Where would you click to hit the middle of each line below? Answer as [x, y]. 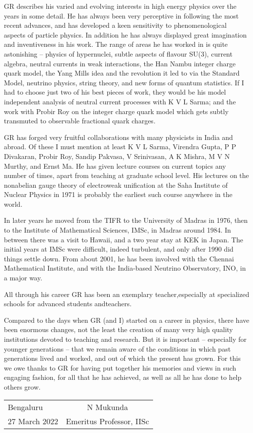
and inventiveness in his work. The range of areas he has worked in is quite [116, 44]
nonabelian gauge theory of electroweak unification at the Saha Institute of [116, 185]
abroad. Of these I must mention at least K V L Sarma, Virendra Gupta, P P [120, 147]
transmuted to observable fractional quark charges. [80, 121]
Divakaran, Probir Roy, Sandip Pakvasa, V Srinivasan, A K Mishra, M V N [117, 156]
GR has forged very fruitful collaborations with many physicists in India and [118, 137]
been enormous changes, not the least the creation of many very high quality [118, 329]
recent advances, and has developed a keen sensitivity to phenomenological [115, 25]
